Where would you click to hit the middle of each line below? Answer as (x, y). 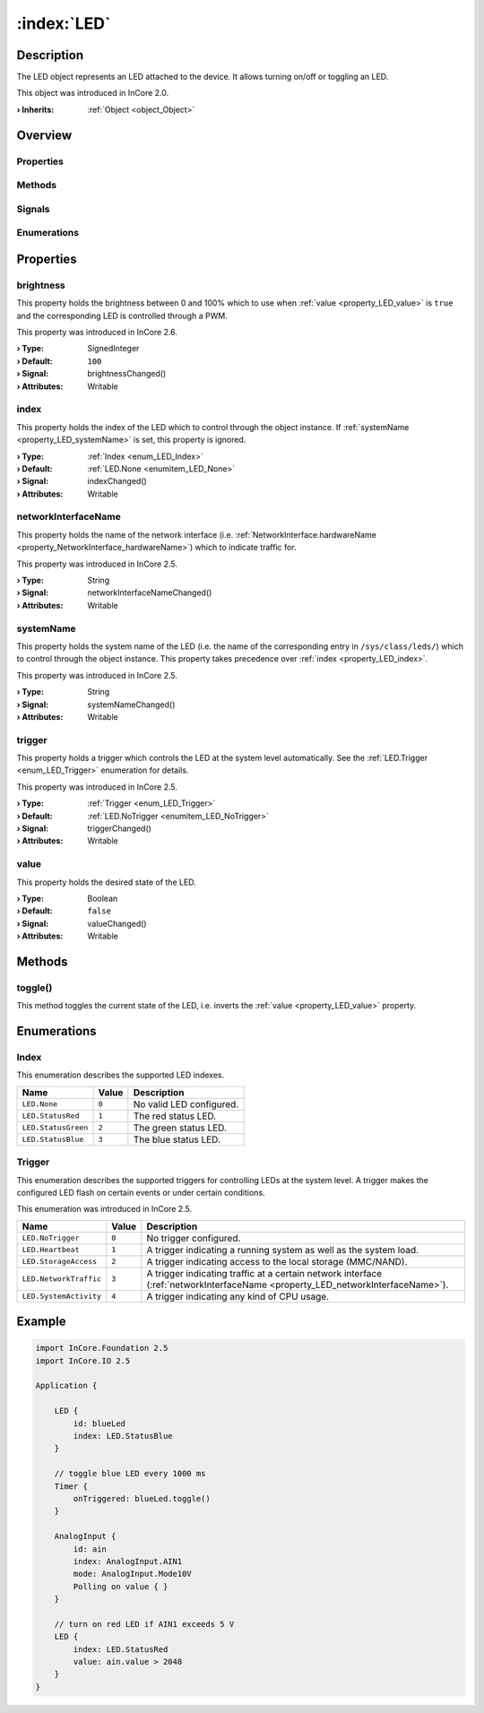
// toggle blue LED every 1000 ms (130, 1474)
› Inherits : (35, 109)
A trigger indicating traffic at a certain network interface (264, 1273)
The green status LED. (180, 1128)
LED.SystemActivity (62, 1297)
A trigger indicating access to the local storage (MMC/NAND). (277, 1261)
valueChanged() (117, 923)
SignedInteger (113, 349)
